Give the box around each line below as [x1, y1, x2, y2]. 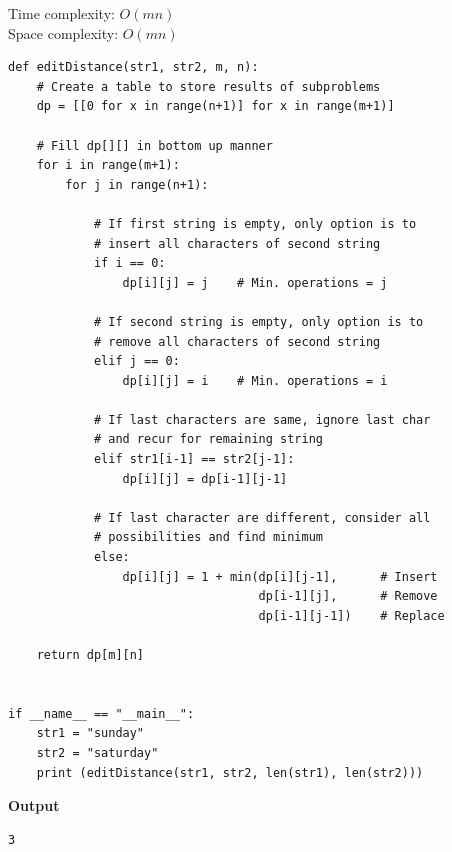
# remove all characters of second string [93, 334, 381, 349]
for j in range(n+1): [65, 177, 209, 192]
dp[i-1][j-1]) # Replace [258, 608, 445, 623]
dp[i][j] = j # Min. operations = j [122, 275, 388, 290]
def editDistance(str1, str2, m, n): [8, 60, 259, 75]
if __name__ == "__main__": [8, 706, 195, 721]
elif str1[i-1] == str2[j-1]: [93, 452, 295, 467]
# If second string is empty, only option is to [93, 314, 424, 329]
